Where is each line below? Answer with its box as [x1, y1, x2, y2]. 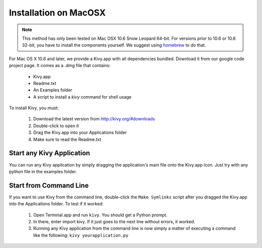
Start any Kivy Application [9, 149, 90, 157]
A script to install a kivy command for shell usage [33, 94, 132, 99]
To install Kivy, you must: [9, 105, 59, 111]
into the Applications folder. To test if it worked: [9, 201, 104, 207]
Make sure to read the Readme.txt [33, 136, 101, 142]
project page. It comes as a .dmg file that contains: [9, 63, 111, 68]
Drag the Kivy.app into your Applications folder [33, 130, 127, 135]
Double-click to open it [33, 123, 79, 129]
